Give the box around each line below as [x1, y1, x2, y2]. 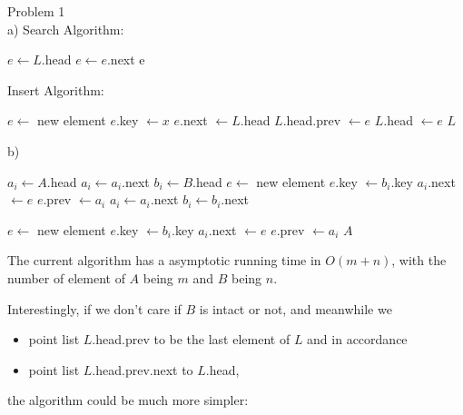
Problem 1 [7, 2, 65, 20]
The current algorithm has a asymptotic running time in [7, 251, 321, 270]
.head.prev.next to [92, 360, 193, 379]
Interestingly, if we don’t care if [7, 299, 182, 318]
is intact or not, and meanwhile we [199, 299, 392, 318]
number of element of [7, 268, 125, 287]
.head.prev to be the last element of [92, 330, 291, 349]
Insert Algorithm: [7, 80, 104, 99]
